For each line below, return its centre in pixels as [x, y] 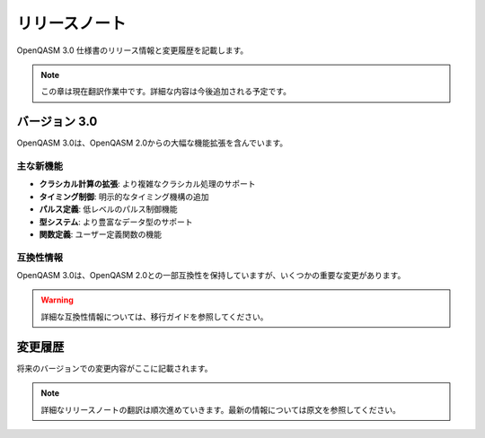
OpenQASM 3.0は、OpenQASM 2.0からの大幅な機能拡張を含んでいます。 [152, 143]
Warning [57, 300]
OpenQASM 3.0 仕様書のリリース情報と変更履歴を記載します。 [132, 50]
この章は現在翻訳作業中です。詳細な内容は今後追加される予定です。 [166, 92]
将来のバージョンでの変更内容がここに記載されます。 [115, 368]
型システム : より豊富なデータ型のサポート [116, 222]
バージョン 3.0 [57, 122]
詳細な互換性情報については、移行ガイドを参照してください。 [154, 316]
